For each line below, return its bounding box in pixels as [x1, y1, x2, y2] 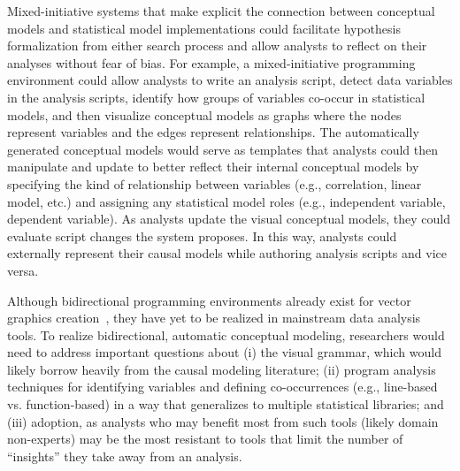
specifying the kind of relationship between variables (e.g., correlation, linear [7, 174, 422, 193]
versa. [7, 261, 39, 279]
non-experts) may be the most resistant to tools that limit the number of [7, 429, 403, 448]
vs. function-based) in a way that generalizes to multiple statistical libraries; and [7, 395, 444, 414]
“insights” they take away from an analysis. [7, 446, 242, 465]
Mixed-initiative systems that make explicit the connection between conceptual [7, 2, 435, 19]
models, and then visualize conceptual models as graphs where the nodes [7, 105, 402, 124]
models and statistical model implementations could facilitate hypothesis [7, 19, 401, 37]
